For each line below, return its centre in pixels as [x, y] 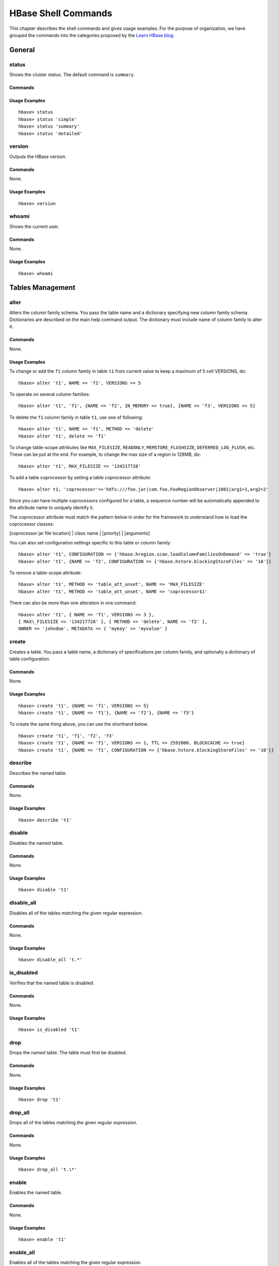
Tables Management [42, 288]
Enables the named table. [36, 1193]
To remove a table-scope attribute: [45, 573]
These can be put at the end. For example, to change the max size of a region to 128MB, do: [105, 454]
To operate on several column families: [50, 394]
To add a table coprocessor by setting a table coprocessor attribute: [80, 478]
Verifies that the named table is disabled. [52, 983]
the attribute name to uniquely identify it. [52, 508]
